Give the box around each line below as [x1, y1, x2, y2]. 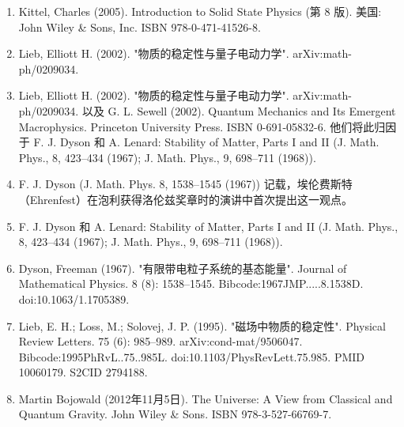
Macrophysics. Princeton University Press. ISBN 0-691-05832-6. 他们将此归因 [18, 118, 397, 134]
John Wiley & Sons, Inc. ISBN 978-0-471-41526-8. [18, 18, 261, 35]
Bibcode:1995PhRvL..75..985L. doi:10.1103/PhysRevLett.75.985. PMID [18, 348, 365, 365]
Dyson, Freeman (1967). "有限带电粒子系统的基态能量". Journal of [18, 259, 347, 276]
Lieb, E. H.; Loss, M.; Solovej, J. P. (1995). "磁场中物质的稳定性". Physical [18, 317, 386, 334]
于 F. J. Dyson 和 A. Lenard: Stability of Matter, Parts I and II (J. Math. [18, 134, 379, 150]
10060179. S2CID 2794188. [18, 364, 148, 380]
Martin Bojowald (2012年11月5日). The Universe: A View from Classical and [18, 390, 393, 406]
